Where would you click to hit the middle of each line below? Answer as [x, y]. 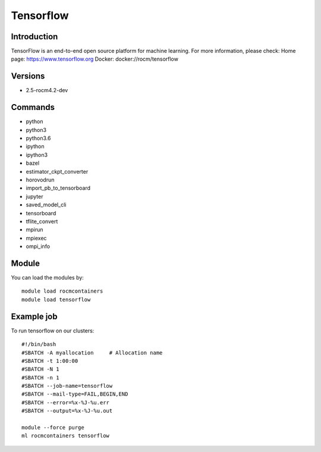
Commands [33, 107]
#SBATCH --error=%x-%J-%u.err [66, 402]
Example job [34, 316]
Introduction [34, 37]
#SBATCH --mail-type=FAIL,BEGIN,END [75, 394]
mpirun [35, 230]
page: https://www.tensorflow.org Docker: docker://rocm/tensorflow [95, 59]
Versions [28, 76]
